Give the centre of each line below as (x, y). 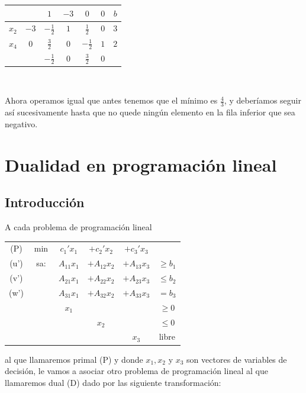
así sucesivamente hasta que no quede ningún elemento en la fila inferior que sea (150, 112)
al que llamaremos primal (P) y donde (74, 359)
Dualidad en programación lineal (141, 164)
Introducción (45, 202)
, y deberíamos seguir (262, 100)
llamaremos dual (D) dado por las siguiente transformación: (113, 382)
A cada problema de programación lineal (78, 227)
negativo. (21, 123)
